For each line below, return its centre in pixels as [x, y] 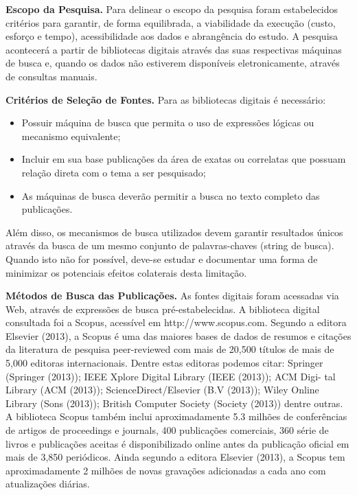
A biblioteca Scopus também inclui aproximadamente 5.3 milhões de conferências [176, 416]
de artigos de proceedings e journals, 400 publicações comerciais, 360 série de [167, 430]
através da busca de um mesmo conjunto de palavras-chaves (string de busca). [170, 245]
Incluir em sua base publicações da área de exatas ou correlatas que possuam [184, 159]
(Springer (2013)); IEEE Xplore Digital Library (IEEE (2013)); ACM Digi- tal [171, 376]
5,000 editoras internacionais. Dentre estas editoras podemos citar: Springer [164, 363]
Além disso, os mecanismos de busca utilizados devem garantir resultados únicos [174, 232]
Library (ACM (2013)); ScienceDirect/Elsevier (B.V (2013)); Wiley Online [162, 390]
